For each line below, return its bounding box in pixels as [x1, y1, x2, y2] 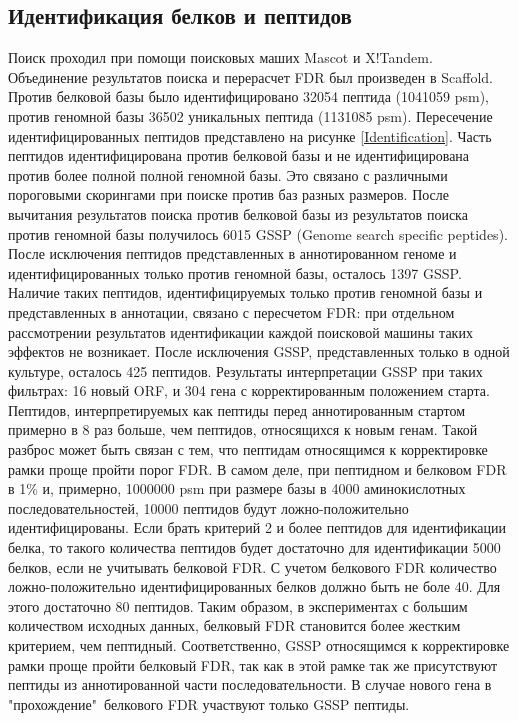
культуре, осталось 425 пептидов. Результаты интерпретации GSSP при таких [8, 360, 483, 381]
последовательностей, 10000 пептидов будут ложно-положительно [8, 497, 409, 518]
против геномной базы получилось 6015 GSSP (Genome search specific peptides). [8, 223, 508, 244]
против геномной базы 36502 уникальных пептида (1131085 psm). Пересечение [8, 105, 493, 126]
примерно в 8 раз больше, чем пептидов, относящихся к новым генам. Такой [8, 419, 478, 440]
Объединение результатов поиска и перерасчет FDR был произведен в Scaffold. [8, 66, 493, 87]
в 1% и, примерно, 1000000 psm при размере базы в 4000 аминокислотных [8, 478, 466, 499]
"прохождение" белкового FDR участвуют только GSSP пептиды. [8, 693, 410, 714]
